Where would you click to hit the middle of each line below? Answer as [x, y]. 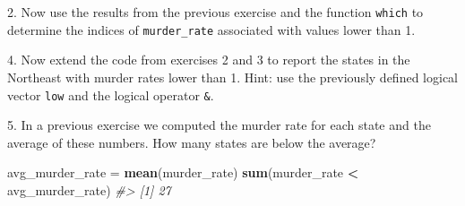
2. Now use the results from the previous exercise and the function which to [215, 12]
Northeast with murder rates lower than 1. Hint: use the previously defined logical [232, 77]
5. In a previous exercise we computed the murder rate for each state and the [219, 125]
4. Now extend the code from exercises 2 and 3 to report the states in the [209, 60]
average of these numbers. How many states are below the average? [192, 142]
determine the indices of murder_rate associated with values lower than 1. [211, 29]
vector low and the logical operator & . [111, 94]
